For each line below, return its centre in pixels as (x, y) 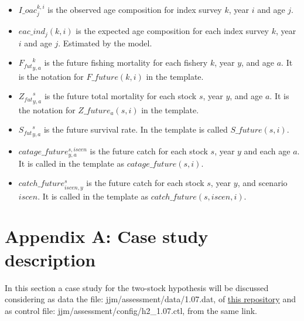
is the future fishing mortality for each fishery (126, 62)
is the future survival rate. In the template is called (136, 129)
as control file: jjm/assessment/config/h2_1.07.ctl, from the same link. (131, 310)
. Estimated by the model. (105, 43)
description (50, 259)
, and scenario (262, 183)
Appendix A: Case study (107, 236)
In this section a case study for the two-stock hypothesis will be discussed (137, 287)
